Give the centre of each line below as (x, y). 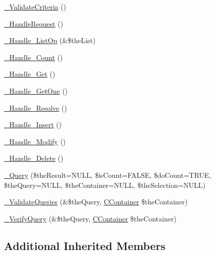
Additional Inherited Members (85, 245)
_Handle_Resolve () (35, 107)
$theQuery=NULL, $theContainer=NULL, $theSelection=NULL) (105, 185)
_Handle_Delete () (34, 158)
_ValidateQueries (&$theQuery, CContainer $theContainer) (96, 202)
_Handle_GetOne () (36, 90)
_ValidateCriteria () (35, 7)
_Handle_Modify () (35, 141)
